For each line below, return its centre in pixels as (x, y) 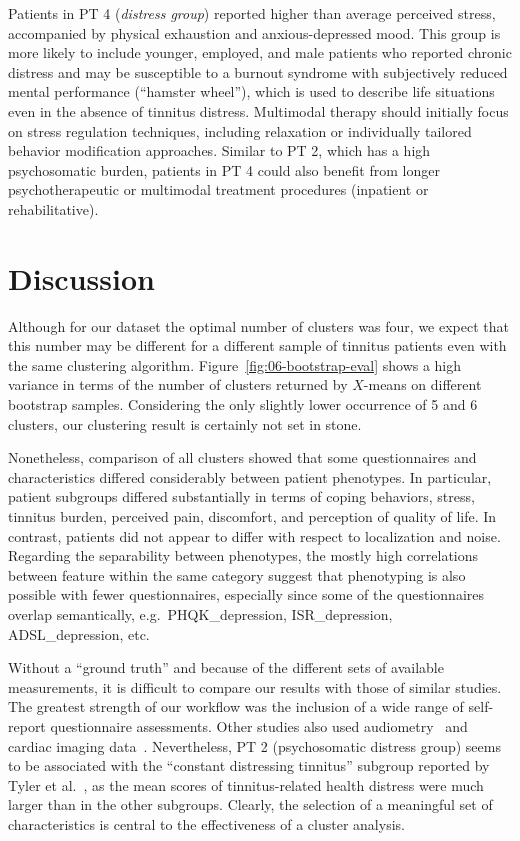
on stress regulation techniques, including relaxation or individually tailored (240, 130)
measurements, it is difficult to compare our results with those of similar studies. (255, 686)
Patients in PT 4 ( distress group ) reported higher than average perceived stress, (252, 13)
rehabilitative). (53, 208)
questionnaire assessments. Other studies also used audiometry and (259, 725)
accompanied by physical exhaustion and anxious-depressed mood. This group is (254, 32)
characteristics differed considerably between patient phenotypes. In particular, (250, 476)
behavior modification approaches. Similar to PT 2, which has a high (219, 150)
